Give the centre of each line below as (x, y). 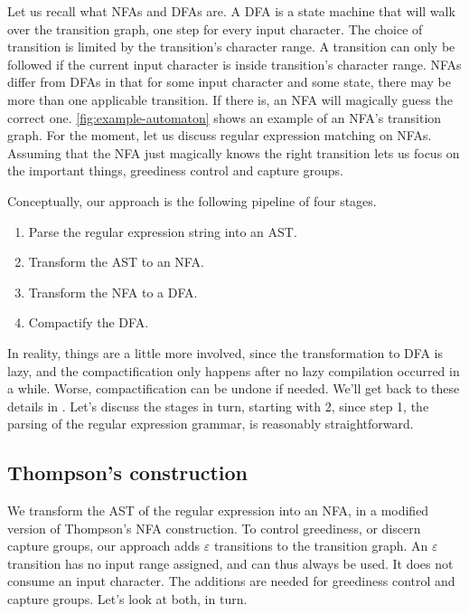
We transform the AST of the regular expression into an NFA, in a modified (218, 510)
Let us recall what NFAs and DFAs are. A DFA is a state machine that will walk (231, 11)
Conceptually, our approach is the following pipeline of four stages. (192, 200)
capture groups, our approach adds (104, 546)
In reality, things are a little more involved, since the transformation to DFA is (225, 352)
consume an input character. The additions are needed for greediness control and (231, 581)
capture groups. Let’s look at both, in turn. (127, 599)
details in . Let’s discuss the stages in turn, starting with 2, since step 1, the (218, 406)
